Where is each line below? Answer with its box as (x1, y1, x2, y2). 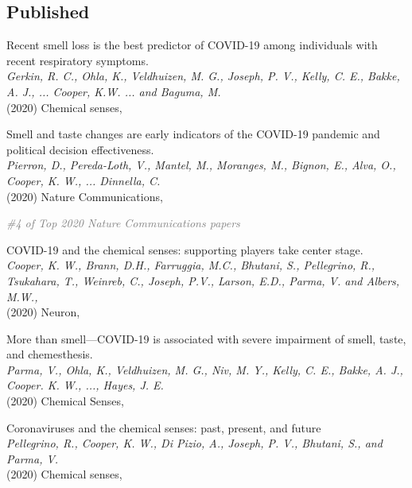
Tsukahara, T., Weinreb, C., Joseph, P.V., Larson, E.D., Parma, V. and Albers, (6, 272, 400, 289)
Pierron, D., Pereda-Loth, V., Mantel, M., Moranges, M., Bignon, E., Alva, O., (6, 157, 396, 173)
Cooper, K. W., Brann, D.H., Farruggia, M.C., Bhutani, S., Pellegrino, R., (6, 257, 375, 273)
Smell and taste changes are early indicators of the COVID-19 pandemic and (6, 126, 380, 142)
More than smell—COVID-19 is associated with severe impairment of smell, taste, (6, 330, 406, 347)
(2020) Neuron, (6, 304, 80, 320)
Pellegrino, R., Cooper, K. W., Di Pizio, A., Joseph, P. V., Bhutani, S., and (6, 435, 383, 451)
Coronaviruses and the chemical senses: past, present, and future (6, 419, 321, 436)
